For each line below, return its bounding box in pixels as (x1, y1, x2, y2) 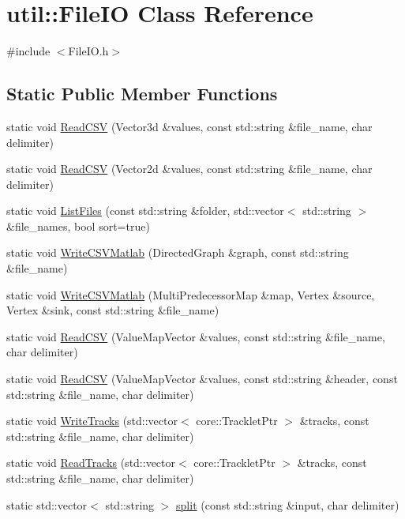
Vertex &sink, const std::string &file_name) (6, 302, 219, 318)
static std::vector (6, 496, 88, 513)
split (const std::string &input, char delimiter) (176, 496, 399, 513)
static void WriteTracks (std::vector (6, 412, 178, 429)
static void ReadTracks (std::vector (6, 454, 176, 471)
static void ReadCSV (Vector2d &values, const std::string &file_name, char (6, 160, 373, 177)
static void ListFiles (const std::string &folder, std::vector (6, 202, 284, 219)
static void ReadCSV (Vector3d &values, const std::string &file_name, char (6, 118, 373, 134)
